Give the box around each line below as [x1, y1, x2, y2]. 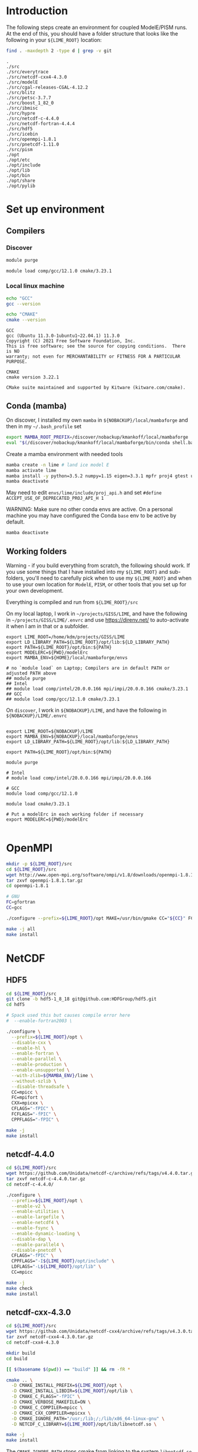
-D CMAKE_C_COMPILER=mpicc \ [11, 1405, 83, 1411]
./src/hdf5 [6, 126, 33, 131]
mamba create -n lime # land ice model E [6, 462, 110, 468]
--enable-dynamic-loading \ [11, 1231, 81, 1236]
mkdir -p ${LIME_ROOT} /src [6, 860, 72, 867]
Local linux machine [6, 282, 65, 290]
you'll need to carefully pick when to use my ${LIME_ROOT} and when [25, 574, 192, 582]
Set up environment [6, 203, 105, 216]
